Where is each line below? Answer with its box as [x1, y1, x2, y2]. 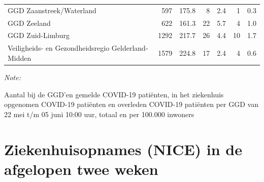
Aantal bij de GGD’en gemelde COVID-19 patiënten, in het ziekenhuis [4, 89, 224, 99]
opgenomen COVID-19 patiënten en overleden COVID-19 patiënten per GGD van [4, 99, 258, 110]
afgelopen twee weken [4, 158, 158, 179]
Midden [8, 52, 31, 63]
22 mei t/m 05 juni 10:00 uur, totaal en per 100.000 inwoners [4, 108, 194, 119]
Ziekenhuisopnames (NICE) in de [4, 138, 243, 159]
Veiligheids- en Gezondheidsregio [8, 43, 110, 53]
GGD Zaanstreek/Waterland [8, 5, 96, 15]
